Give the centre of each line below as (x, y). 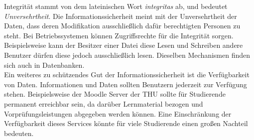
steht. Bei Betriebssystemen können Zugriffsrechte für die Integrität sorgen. (119, 35)
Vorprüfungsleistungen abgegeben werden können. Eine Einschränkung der (118, 113)
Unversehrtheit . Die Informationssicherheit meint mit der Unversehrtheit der (121, 16)
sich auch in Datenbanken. (44, 65)
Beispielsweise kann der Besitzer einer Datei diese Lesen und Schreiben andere (124, 45)
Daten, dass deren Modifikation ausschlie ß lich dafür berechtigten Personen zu (122, 26)
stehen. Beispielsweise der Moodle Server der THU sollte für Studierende (115, 94)
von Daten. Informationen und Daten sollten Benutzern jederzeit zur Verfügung (126, 84)
